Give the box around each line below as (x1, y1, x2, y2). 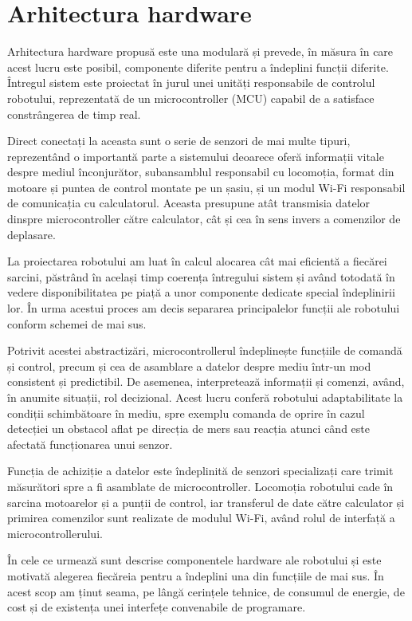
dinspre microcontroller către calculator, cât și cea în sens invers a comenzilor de (7, 210, 401, 227)
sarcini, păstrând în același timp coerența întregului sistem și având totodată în (7, 268, 395, 285)
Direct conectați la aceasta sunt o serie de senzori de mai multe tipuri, (7, 132, 351, 149)
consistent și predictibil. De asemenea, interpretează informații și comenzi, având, (7, 373, 405, 390)
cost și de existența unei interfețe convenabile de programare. (7, 599, 306, 615)
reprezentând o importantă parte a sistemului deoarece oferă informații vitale (7, 147, 384, 164)
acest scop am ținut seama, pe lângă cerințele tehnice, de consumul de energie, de (7, 583, 405, 599)
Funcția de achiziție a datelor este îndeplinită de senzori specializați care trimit (7, 462, 394, 479)
